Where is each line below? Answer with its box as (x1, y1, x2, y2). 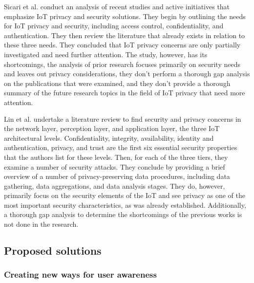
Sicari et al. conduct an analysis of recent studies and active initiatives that (4, 1, 230, 11)
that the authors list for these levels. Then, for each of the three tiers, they (4, 152, 228, 162)
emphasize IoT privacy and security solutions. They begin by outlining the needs (4, 11, 246, 21)
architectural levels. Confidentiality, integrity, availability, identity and (4, 132, 214, 143)
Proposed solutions (4, 243, 102, 258)
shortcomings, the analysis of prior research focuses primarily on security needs (4, 59, 240, 69)
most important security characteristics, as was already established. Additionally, (4, 199, 246, 210)
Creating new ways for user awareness (4, 268, 157, 281)
